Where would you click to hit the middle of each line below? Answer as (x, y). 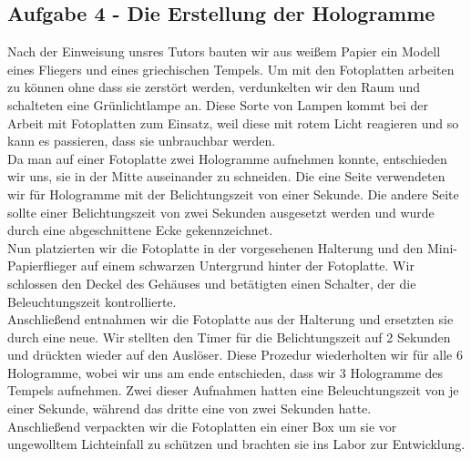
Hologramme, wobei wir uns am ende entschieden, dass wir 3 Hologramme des (225, 372)
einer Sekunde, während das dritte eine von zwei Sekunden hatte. (189, 408)
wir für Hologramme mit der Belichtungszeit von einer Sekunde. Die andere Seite (233, 194)
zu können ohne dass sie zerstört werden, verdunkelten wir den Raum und (214, 87)
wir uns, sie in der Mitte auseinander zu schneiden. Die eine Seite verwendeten (226, 176)
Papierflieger (42, 265)
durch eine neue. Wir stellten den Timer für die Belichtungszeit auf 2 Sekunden (229, 337)
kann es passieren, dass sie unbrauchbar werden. (142, 141)
